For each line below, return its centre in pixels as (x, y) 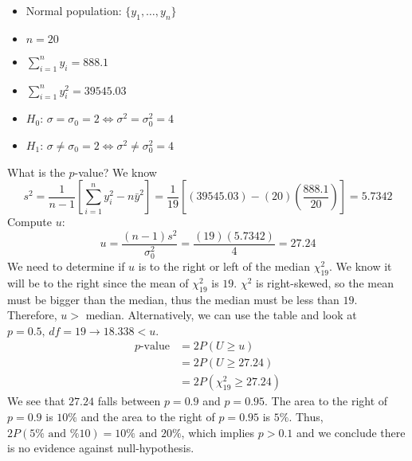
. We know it (360, 266)
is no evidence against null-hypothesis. (101, 448)
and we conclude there (351, 432)
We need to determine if (66, 266)
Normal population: (74, 10)
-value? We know (116, 172)
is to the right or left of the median (224, 266)
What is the (36, 172)
